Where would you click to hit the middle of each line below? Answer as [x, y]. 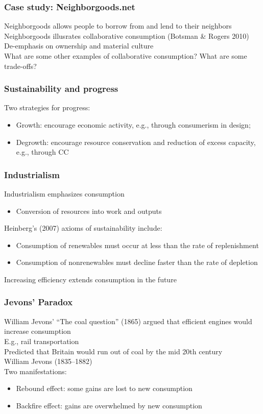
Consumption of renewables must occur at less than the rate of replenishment [137, 245]
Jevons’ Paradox [39, 302]
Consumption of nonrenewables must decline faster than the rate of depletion [137, 262]
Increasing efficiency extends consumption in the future [90, 279]
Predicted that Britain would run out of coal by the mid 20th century [113, 351]
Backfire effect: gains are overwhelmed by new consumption [109, 405]
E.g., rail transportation [42, 341]
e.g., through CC [42, 152]
